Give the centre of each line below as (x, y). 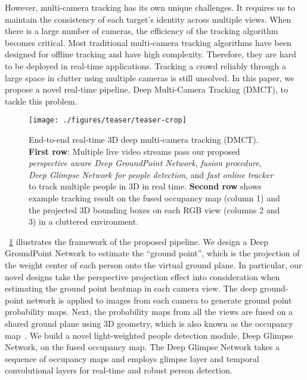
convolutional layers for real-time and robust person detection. (119, 370)
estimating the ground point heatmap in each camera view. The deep (131, 288)
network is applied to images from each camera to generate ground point (159, 300)
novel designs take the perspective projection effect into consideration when (142, 276)
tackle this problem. (41, 101)
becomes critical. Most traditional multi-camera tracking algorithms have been (148, 42)
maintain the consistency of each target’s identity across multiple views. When (148, 19)
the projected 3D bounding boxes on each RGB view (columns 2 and (154, 209)
